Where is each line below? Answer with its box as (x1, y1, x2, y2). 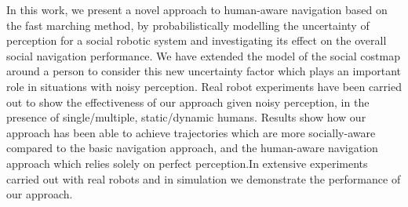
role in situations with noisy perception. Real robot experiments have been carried (6, 78, 402, 94)
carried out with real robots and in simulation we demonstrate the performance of (6, 170, 401, 187)
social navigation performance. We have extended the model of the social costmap (6, 47, 400, 64)
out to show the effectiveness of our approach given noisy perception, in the (6, 93, 370, 110)
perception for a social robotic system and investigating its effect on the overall (6, 32, 387, 49)
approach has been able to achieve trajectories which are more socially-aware (6, 124, 376, 140)
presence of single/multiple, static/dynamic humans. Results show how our (6, 109, 366, 125)
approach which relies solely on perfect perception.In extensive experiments (6, 154, 368, 171)
